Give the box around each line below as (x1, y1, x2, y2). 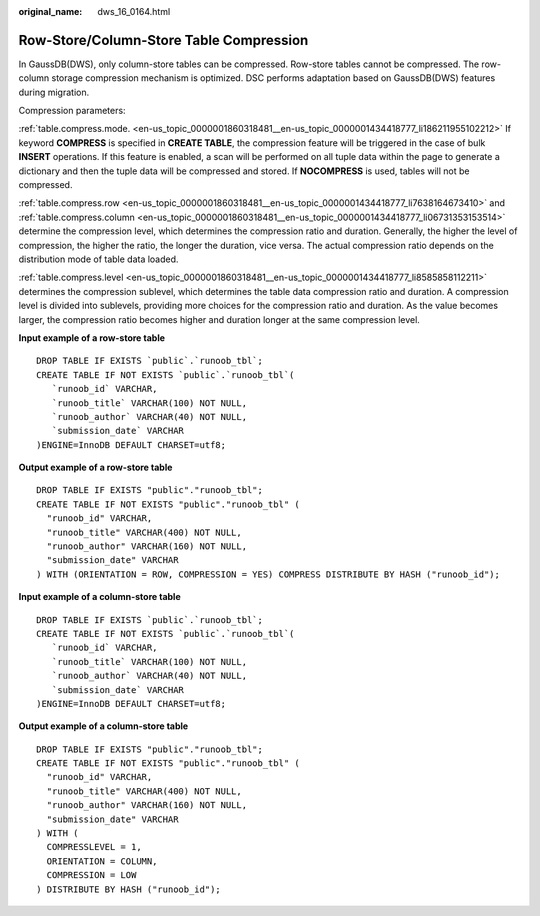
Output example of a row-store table (18, 461, 173, 474)
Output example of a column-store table (18, 720, 189, 732)
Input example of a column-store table (18, 591, 181, 603)
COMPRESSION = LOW (46, 870, 137, 881)
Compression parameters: (18, 105, 126, 117)
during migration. (18, 86, 90, 98)
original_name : (18, 6, 83, 17)
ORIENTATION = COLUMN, (46, 855, 158, 867)
